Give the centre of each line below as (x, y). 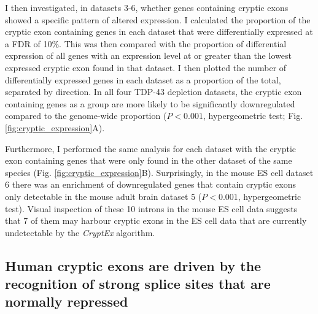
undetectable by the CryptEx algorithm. (80, 232)
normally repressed (67, 301)
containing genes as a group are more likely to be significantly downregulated (150, 103)
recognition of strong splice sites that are (138, 284)
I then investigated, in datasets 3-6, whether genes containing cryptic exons (147, 7)
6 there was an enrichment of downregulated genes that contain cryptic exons (151, 184)
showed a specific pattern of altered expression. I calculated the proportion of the (158, 19)
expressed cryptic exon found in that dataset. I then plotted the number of (146, 67)
